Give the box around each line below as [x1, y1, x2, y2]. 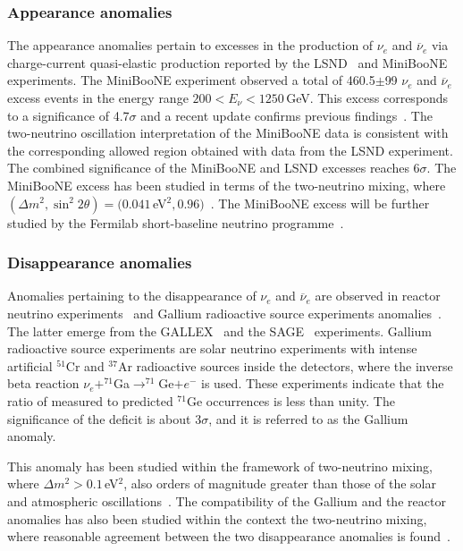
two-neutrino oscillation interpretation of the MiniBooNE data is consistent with [7, 123, 449, 142]
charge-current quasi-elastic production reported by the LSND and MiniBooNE [7, 53, 448, 72]
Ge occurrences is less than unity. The [186, 391, 395, 410]
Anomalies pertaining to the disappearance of [7, 286, 257, 305]
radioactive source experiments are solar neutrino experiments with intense [7, 339, 417, 358]
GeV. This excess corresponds [286, 89, 449, 106]
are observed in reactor [315, 286, 441, 305]
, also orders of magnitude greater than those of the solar [123, 474, 436, 493]
